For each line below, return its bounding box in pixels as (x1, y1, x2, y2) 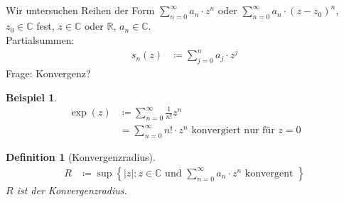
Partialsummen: (6, 32, 75, 47)
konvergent (244, 168, 294, 179)
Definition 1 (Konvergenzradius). (6, 150, 156, 164)
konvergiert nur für (191, 125, 275, 136)
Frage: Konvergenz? (6, 66, 91, 81)
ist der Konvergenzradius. (16, 182, 127, 197)
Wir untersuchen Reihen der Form (6, 3, 155, 18)
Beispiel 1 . (6, 89, 58, 104)
